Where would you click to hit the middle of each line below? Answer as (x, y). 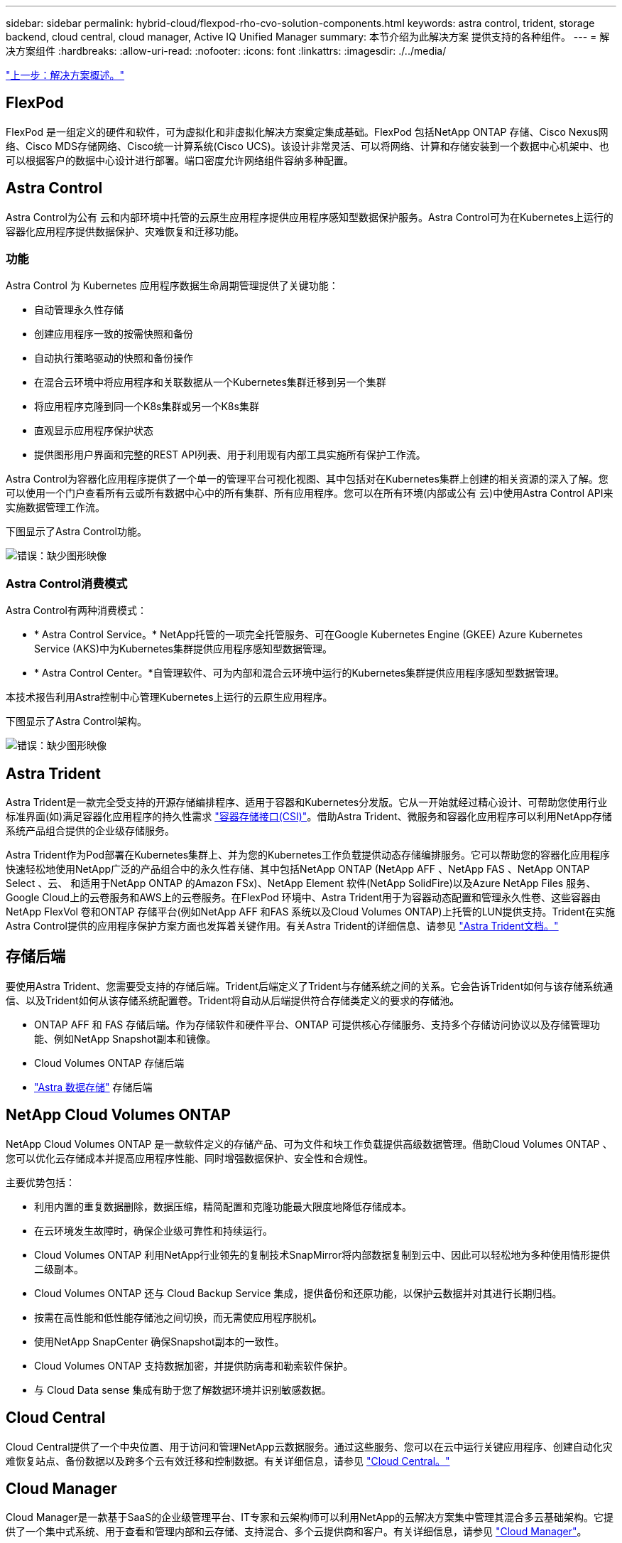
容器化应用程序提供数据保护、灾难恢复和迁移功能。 (125, 231)
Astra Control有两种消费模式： (76, 611)
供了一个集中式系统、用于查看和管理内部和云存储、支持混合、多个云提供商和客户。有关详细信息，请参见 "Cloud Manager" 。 (296, 1532)
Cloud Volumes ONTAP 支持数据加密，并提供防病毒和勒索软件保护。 (194, 1365)
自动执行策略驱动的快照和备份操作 (114, 358)
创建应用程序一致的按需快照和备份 (114, 334)
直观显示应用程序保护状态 (94, 431)
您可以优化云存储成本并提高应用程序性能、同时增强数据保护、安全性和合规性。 (190, 1158)
